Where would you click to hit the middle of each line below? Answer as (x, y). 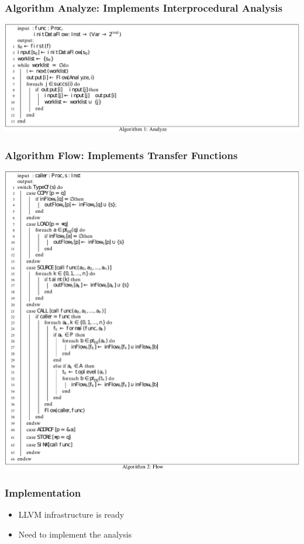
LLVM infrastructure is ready (71, 514)
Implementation (43, 493)
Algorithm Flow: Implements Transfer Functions (121, 155)
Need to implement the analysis (75, 534)
